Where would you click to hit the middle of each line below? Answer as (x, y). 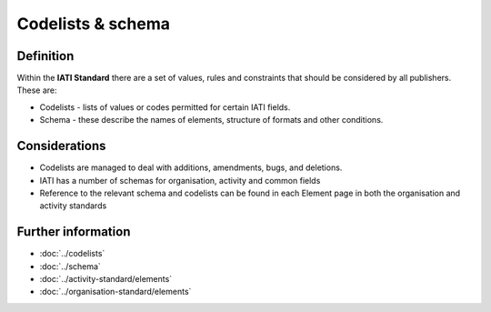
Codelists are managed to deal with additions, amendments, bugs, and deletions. (191, 167)
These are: (37, 90)
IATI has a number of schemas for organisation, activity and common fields (180, 180)
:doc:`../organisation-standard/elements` (115, 292)
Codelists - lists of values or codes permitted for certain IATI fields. (165, 107)
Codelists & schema (93, 24)
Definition (45, 56)
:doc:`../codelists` (72, 254)
